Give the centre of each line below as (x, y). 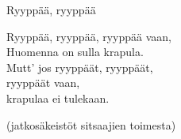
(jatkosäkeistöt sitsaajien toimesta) (91, 124)
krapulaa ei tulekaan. (58, 98)
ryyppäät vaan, (43, 83)
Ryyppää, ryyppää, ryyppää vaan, (89, 36)
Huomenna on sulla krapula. (75, 52)
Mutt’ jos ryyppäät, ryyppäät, (80, 67)
